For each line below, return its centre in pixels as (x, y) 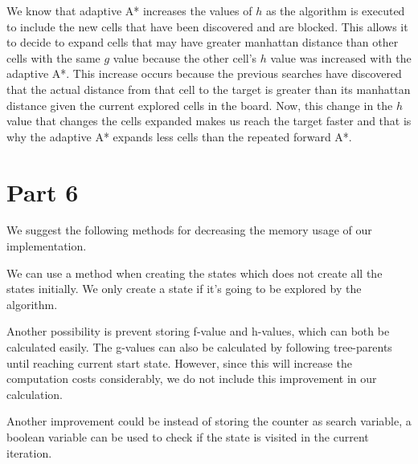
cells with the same (53, 57)
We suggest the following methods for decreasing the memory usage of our (189, 230)
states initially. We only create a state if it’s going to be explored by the (184, 289)
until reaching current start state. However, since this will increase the (179, 362)
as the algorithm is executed (335, 10)
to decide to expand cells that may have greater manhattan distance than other (203, 42)
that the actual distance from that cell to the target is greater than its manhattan (209, 89)
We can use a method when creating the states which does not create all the (195, 273)
